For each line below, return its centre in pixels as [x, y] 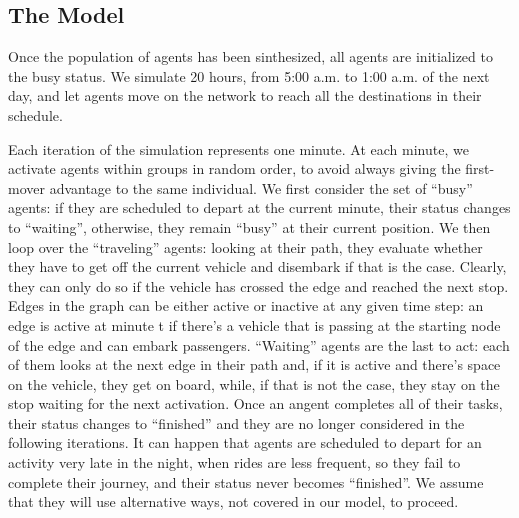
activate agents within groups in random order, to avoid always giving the [234, 168]
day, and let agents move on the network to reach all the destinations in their [245, 95]
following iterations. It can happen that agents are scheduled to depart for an [245, 442]
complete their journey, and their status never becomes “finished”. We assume [246, 481]
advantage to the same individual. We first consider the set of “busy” [261, 187]
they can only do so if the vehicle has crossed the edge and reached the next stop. [258, 285]
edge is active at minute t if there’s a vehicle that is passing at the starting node [254, 324]
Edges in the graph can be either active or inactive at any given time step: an [246, 305]
